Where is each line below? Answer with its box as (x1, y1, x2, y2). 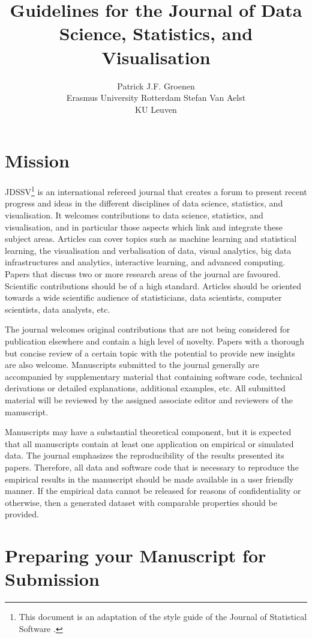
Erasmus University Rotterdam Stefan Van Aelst (66, 91, 246, 104)
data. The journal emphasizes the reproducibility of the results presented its (5, 449, 284, 462)
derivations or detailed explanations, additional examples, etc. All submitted (5, 382, 286, 394)
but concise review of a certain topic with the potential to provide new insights (5, 346, 295, 359)
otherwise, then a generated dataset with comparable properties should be (5, 496, 277, 508)
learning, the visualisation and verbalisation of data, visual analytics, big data (5, 244, 292, 256)
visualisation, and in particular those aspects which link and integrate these (5, 220, 283, 233)
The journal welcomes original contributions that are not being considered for (5, 323, 290, 336)
